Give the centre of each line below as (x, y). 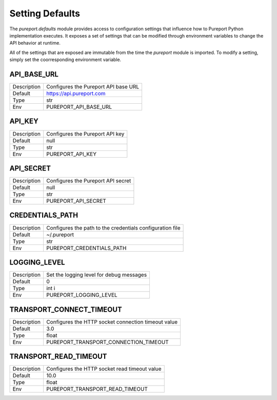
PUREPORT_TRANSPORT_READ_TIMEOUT (97, 389)
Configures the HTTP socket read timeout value (104, 369)
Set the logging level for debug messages (97, 275)
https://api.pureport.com (76, 93)
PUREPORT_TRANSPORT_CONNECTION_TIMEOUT (107, 342)
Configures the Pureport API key (85, 134)
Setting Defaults (45, 13)
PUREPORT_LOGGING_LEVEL (82, 295)
